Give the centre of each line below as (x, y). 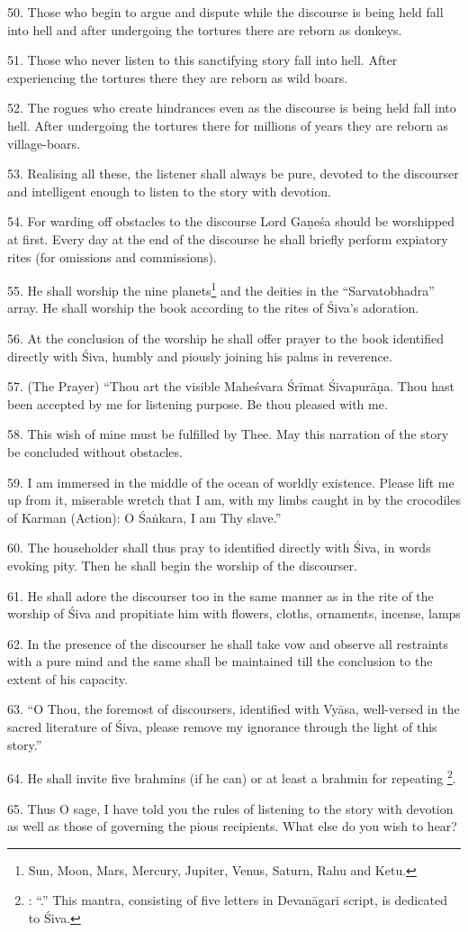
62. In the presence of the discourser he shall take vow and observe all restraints (228, 643)
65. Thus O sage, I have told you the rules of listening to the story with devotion (230, 808)
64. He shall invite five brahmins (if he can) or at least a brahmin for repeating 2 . (232, 777)
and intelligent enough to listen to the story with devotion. (169, 191)
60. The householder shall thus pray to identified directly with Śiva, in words (219, 548)
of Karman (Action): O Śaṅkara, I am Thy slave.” (144, 517)
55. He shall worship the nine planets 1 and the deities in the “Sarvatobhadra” (221, 289)
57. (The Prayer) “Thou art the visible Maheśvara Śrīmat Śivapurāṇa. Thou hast (231, 386)
